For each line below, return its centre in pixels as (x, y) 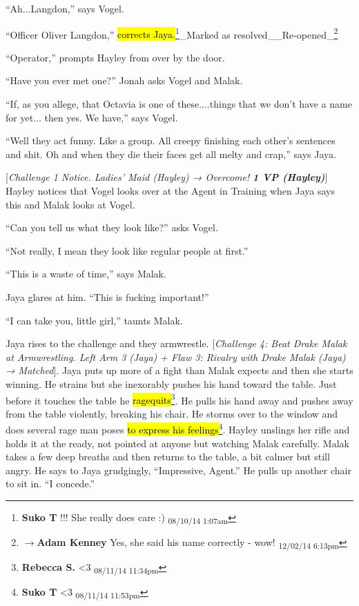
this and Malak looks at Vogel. (70, 204)
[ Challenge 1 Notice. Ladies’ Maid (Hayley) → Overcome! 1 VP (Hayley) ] (167, 177)
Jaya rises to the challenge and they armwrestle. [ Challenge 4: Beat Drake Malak (176, 343)
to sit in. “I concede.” (50, 483)
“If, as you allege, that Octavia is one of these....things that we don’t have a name (179, 104)
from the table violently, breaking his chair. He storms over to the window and (172, 413)
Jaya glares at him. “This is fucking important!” (107, 296)
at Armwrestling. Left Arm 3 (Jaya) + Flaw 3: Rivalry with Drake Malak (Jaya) (176, 356)
